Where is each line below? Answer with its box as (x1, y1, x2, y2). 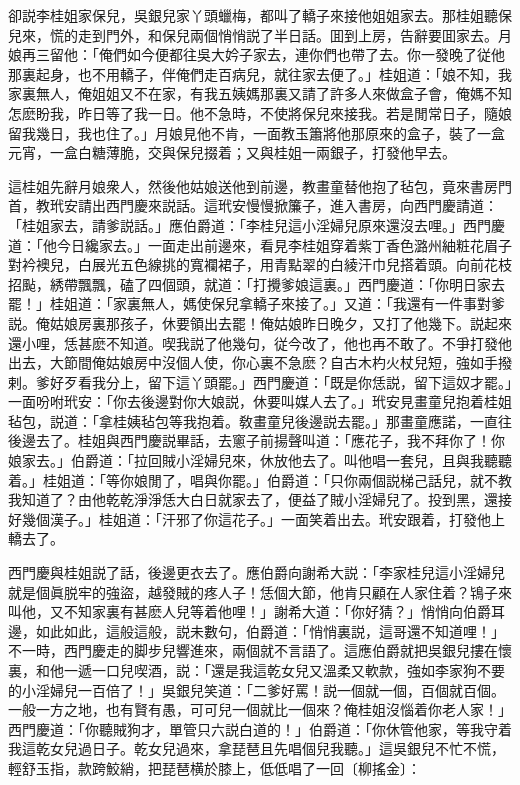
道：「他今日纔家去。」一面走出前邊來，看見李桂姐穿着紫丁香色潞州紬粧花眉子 (8, 234, 512, 255)
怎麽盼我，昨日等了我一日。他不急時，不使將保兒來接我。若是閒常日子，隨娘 (8, 102, 512, 123)
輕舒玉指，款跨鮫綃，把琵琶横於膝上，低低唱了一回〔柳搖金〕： (8, 757, 421, 778)
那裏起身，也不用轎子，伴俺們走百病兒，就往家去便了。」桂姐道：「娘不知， (8, 63, 498, 84)
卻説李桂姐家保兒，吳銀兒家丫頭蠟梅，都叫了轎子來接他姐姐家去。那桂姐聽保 (8, 5, 512, 25)
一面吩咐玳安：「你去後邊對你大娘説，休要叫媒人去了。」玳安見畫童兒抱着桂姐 (8, 391, 512, 412)
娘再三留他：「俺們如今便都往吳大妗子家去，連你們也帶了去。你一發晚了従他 (8, 44, 505, 65)
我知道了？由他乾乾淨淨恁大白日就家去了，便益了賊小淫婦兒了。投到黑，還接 (8, 489, 512, 510)
